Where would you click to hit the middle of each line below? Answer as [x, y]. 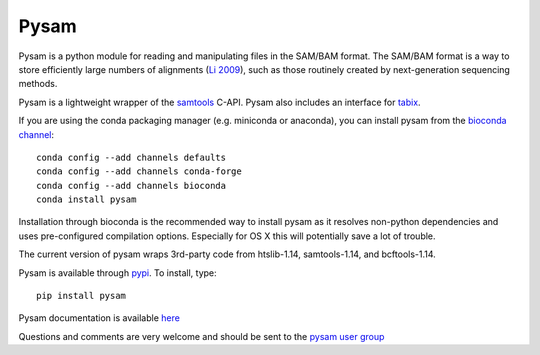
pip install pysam [81, 296]
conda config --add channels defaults [131, 157]
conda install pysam [86, 199]
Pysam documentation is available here [99, 318]
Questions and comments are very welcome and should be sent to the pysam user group [201, 336]
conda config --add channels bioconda [131, 185]
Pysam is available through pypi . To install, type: [117, 272]
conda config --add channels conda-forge [139, 171]
